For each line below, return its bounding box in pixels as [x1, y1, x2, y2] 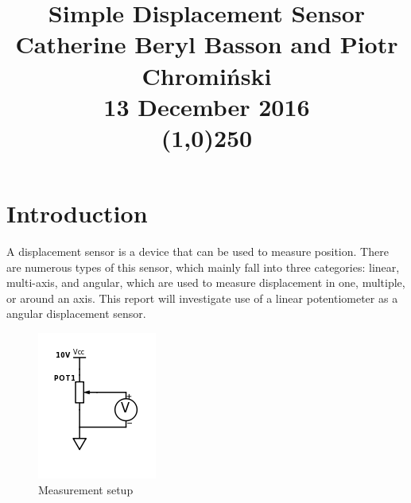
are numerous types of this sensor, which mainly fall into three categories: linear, [6, 258, 400, 275]
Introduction [6, 197, 148, 230]
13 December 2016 [103, 90, 310, 122]
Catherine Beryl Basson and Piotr [15, 28, 398, 60]
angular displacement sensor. [6, 305, 146, 322]
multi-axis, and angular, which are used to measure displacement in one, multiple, [6, 274, 405, 291]
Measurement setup [38, 481, 134, 497]
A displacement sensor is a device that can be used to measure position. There [6, 243, 389, 260]
